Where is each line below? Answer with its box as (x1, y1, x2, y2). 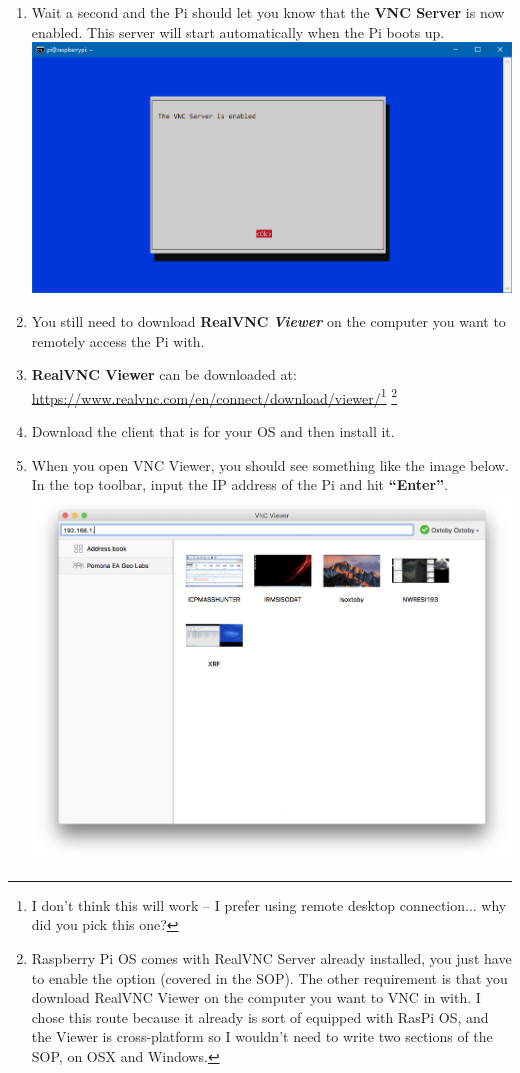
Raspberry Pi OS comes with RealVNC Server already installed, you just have (31, 948, 512, 969)
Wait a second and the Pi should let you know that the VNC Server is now (31, 2, 505, 22)
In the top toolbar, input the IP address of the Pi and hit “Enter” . (31, 474, 448, 495)
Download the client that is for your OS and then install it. (31, 420, 395, 441)
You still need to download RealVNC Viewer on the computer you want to (31, 310, 506, 331)
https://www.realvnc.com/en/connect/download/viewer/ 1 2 (31, 384, 398, 408)
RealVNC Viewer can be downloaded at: (31, 364, 297, 385)
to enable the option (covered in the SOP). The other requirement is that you (31, 967, 508, 988)
